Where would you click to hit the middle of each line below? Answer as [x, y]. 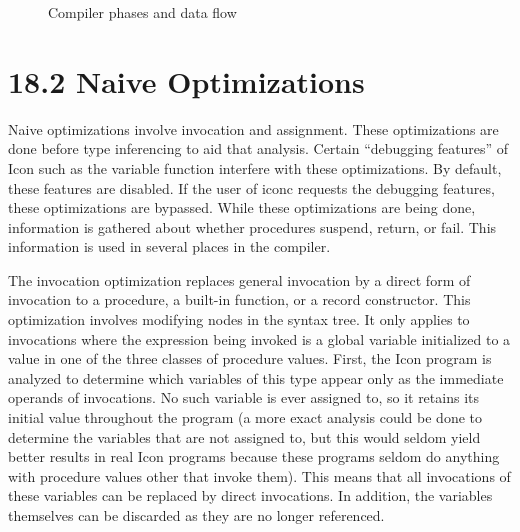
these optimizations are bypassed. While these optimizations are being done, [242, 207]
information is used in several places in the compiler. [169, 246]
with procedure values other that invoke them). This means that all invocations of [259, 475]
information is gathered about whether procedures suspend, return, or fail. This [252, 226]
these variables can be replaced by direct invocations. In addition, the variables [250, 495]
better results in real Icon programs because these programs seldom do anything [254, 456]
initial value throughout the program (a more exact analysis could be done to [245, 417]
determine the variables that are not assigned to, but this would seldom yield [244, 436]
